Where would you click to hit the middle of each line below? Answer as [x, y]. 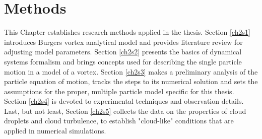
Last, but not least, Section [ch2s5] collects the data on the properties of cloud [125, 111]
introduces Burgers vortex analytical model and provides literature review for [123, 42]
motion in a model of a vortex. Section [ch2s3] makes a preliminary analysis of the [131, 71]
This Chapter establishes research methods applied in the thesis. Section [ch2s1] [127, 32]
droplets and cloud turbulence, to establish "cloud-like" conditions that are [119, 121]
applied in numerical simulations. [55, 131]
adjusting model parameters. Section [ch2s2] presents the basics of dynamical [123, 52]
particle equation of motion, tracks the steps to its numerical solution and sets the [131, 81]
